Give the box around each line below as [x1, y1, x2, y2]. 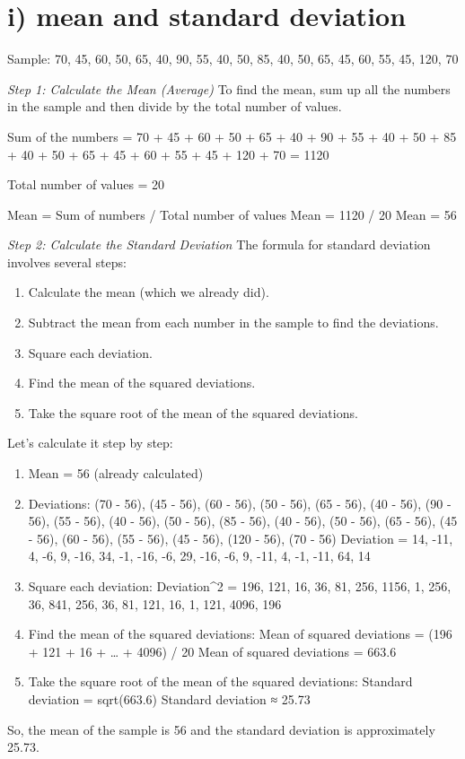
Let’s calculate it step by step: [7, 433, 173, 452]
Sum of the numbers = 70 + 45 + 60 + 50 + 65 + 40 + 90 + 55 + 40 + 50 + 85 [7, 126, 457, 145]
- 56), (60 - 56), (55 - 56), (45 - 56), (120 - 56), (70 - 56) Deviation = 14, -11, [28, 528, 453, 547]
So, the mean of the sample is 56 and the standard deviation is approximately [7, 720, 435, 738]
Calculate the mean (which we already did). [28, 283, 269, 301]
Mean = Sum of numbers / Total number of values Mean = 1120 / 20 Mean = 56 [7, 205, 457, 223]
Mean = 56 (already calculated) [28, 464, 204, 483]
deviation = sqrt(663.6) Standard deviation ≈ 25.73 [28, 689, 311, 708]
